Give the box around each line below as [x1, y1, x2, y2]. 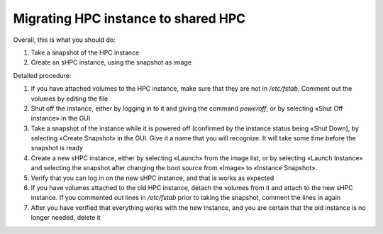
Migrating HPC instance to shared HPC [13, 11, 246, 26]
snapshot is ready [30, 144, 84, 152]
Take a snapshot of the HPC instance [30, 48, 140, 57]
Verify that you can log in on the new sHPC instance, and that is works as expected [30, 174, 274, 182]
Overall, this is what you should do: [13, 35, 116, 44]
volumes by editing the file [30, 94, 109, 103]
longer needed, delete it [30, 213, 101, 222]
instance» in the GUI [30, 114, 91, 123]
